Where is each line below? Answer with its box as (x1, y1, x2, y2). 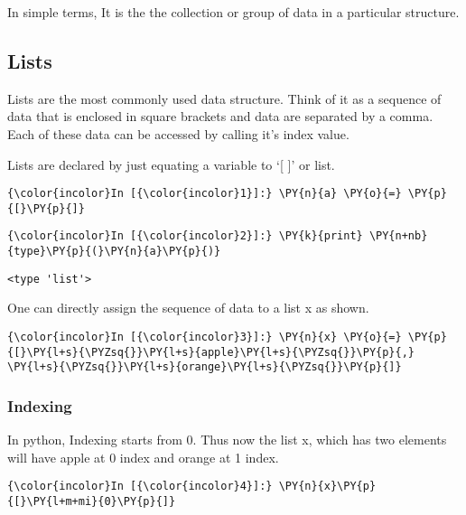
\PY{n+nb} (368, 229, 428, 243)
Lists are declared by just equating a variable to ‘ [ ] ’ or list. (7, 154, 335, 173)
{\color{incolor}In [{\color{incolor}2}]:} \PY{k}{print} (7, 229, 363, 243)
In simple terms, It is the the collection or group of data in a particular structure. (7, 3, 460, 21)
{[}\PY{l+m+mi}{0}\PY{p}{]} (7, 495, 176, 509)
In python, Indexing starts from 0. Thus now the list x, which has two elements (7, 430, 447, 449)
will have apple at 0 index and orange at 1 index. (7, 447, 279, 466)
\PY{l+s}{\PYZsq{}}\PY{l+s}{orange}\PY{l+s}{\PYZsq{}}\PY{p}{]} (7, 360, 402, 374)
